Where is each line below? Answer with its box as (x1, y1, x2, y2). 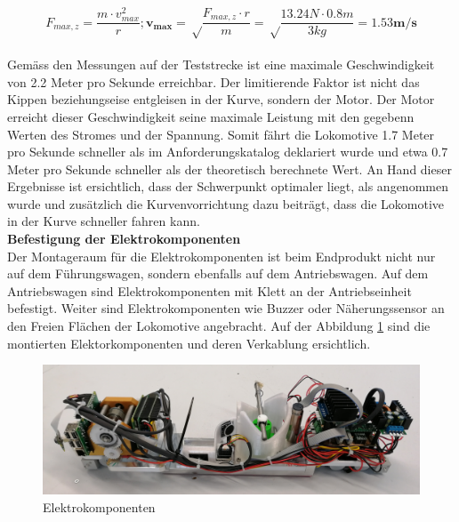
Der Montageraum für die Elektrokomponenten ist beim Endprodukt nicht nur (7, 246, 436, 265)
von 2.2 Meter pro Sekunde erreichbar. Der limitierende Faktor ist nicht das (7, 72, 420, 91)
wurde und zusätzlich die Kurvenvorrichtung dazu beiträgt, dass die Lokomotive (7, 194, 445, 213)
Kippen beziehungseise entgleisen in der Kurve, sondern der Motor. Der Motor (7, 90, 435, 108)
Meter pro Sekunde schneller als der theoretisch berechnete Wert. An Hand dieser (7, 159, 452, 178)
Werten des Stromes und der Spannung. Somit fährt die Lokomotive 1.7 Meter (7, 124, 435, 143)
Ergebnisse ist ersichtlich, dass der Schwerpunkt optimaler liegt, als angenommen (7, 177, 448, 196)
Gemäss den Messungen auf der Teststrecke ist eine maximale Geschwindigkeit (7, 55, 435, 74)
